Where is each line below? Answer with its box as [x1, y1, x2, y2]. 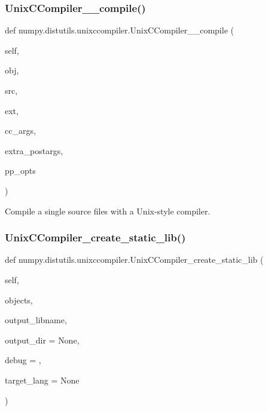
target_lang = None [5, 373, 80, 386]
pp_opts [5, 164, 36, 177]
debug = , [5, 354, 41, 366]
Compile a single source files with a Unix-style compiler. [5, 204, 211, 217]
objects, [5, 293, 33, 306]
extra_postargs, [5, 144, 63, 157]
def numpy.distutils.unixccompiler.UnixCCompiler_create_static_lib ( [5, 253, 264, 266]
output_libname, [5, 314, 67, 326]
